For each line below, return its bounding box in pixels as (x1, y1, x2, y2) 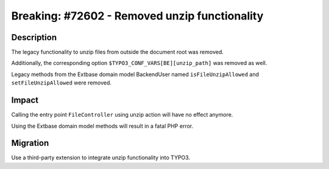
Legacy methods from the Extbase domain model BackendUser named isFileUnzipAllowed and (11, 71, 259, 78)
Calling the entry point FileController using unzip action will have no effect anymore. (11, 111, 233, 119)
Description (11, 32, 57, 43)
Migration (11, 138, 49, 148)
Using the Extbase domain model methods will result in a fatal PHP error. (11, 122, 194, 129)
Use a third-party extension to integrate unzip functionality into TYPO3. (11, 154, 191, 161)
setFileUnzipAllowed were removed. (11, 79, 112, 86)
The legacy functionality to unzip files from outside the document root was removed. (11, 49, 224, 56)
